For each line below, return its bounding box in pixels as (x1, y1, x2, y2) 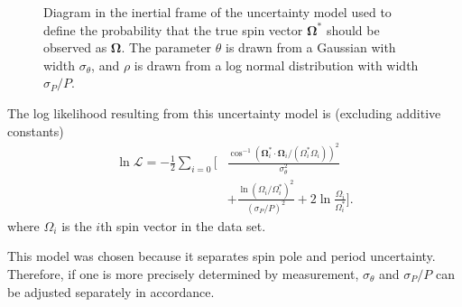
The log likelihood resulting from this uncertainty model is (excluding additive (7, 103, 441, 122)
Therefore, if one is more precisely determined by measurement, (7, 264, 359, 283)
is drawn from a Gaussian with (226, 38, 396, 57)
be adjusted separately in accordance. (7, 282, 215, 301)
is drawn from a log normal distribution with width (134, 55, 419, 74)
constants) (7, 121, 64, 140)
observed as (43, 38, 107, 57)
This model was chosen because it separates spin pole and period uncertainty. (7, 247, 436, 265)
